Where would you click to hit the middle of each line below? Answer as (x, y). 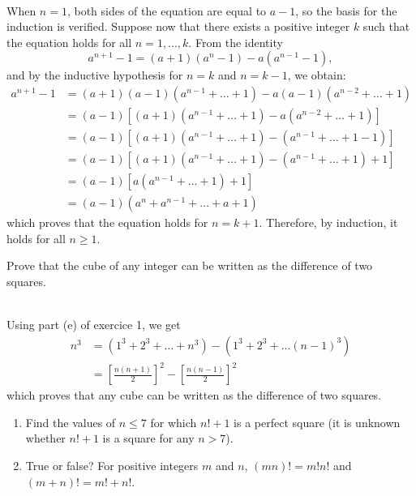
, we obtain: (317, 75)
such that (386, 26)
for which (174, 422)
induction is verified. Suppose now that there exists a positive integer (178, 26)
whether (45, 438)
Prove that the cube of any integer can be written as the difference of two (190, 265)
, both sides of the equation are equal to (167, 10)
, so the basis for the (346, 10)
